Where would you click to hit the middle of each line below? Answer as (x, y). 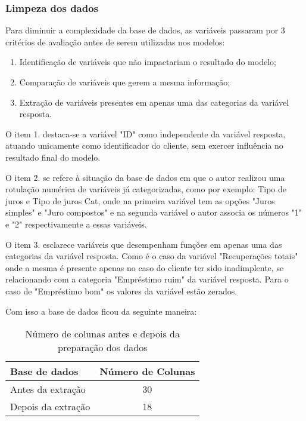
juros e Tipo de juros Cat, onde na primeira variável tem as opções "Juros (140, 200)
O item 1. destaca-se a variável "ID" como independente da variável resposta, (146, 133)
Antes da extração (48, 389)
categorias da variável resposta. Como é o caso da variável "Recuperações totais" (152, 256)
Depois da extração (50, 407)
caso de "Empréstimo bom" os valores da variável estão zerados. (121, 291)
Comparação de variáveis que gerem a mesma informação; (125, 82)
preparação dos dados (102, 348)
